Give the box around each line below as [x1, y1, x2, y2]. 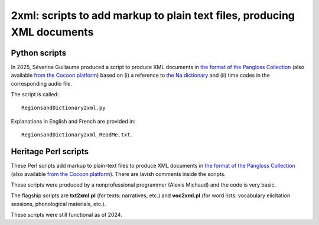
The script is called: [11, 91, 59, 98]
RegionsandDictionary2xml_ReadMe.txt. [21, 132, 134, 138]
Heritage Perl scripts [11, 146, 89, 156]
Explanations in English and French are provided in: [11, 118, 136, 125]
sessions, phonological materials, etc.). [11, 200, 106, 207]
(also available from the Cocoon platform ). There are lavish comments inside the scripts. [11, 170, 226, 177]
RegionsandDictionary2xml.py [21, 105, 106, 112]
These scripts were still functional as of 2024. [11, 211, 122, 219]
